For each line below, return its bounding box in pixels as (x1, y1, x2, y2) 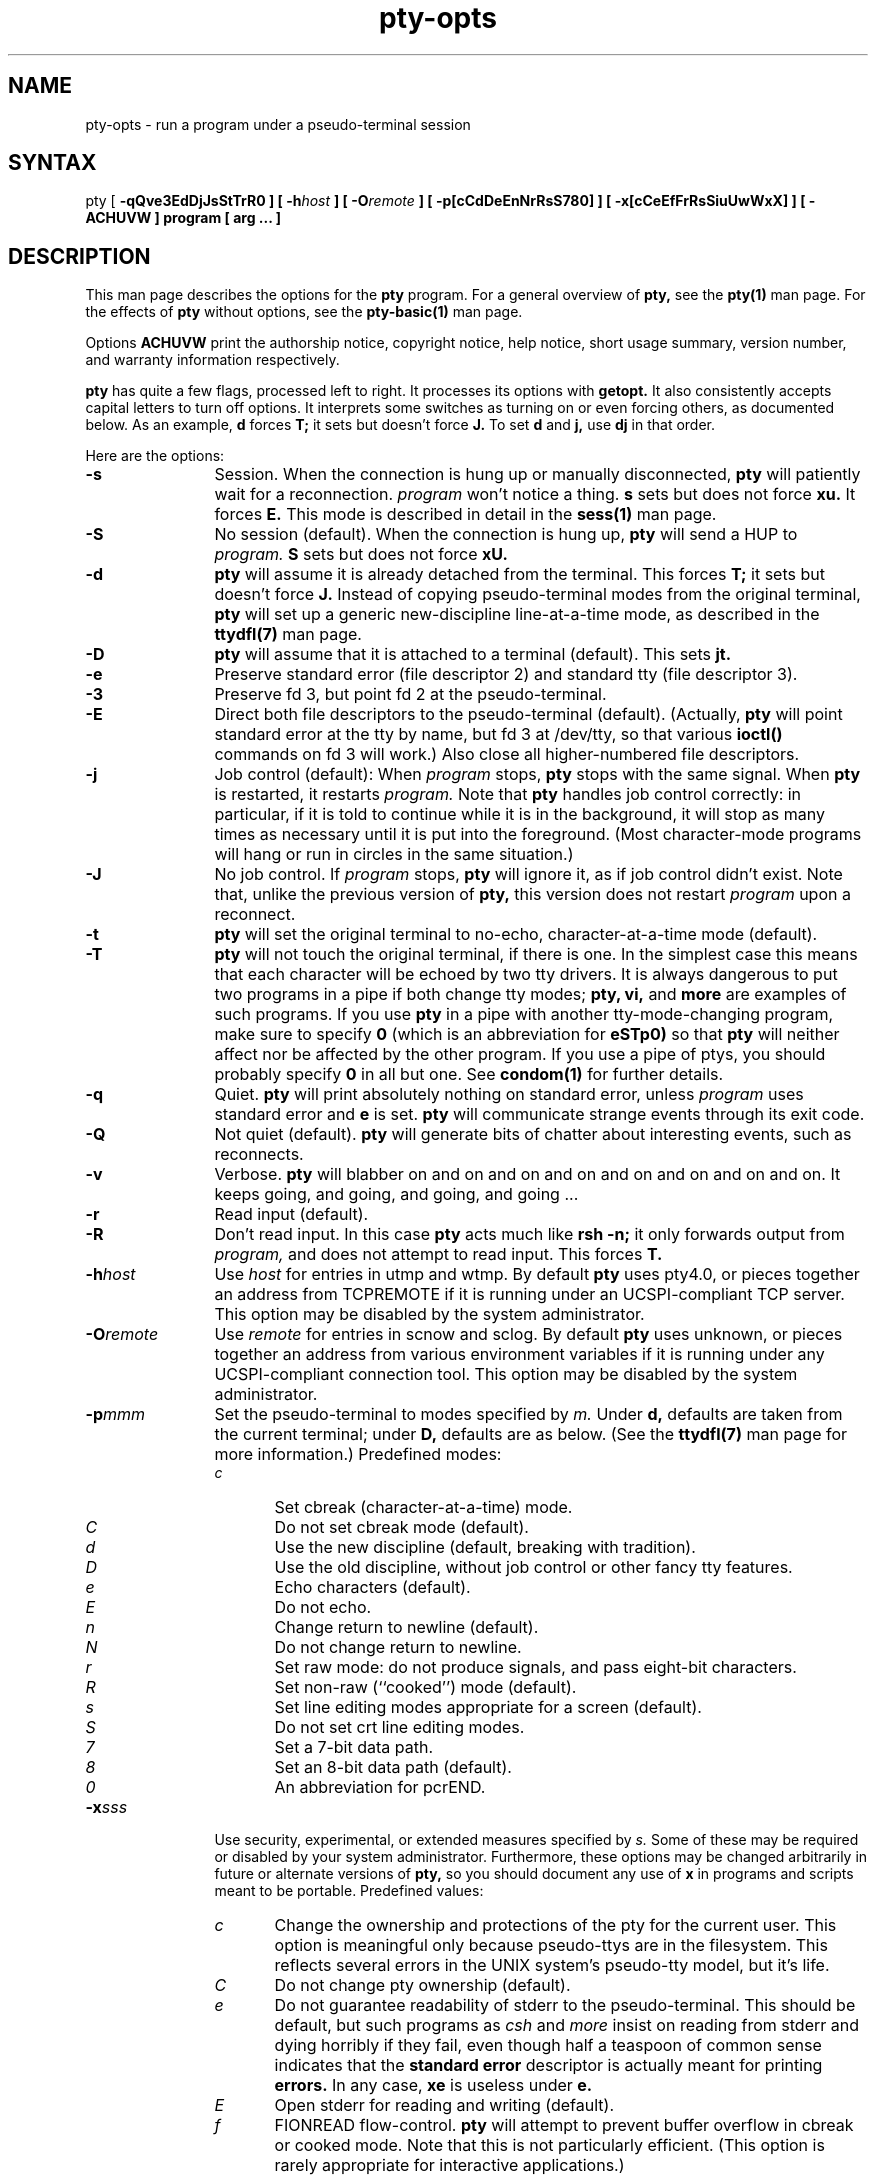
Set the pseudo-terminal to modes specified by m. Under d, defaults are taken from (214, 1404, 843, 1425)
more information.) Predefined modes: (214, 1444, 502, 1465)
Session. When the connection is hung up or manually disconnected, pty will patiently (214, 464, 861, 485)
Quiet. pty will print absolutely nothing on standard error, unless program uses (214, 1084, 804, 1105)
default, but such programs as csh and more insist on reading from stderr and (274, 2015, 860, 2036)
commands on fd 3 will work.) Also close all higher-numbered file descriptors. (214, 744, 800, 765)
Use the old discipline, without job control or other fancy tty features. (274, 1557, 793, 1578)
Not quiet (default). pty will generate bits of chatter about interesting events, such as (214, 1124, 852, 1145)
